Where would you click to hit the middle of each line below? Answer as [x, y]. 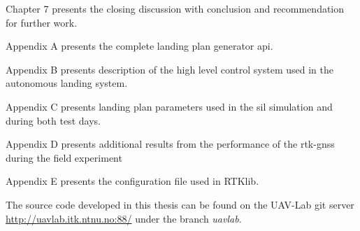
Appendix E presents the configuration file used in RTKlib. [132, 181]
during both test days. [53, 120]
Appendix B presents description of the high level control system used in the [170, 69]
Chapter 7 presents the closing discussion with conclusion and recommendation [175, 8]
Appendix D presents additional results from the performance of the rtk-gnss [170, 144]
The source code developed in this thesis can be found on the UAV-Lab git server [180, 204]
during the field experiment [64, 157]
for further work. [42, 22]
